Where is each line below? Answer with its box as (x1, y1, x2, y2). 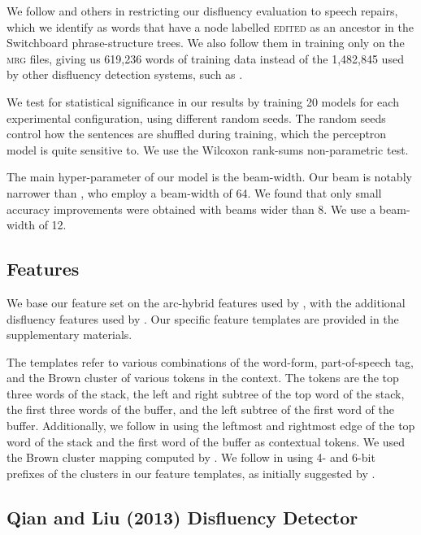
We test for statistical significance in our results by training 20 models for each (7, 93, 399, 110)
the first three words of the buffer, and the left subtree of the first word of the (7, 401, 394, 418)
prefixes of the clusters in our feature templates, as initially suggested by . (7, 464, 375, 481)
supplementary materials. (7, 326, 132, 343)
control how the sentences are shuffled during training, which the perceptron (7, 125, 387, 142)
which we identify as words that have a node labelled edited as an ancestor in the (7, 18, 414, 35)
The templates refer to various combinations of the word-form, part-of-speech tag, (7, 353, 414, 370)
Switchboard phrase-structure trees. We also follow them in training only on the (7, 34, 405, 51)
